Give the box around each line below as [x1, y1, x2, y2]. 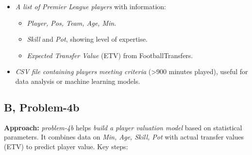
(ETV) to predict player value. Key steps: [4, 141, 128, 151]
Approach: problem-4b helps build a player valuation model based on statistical [4, 122, 242, 132]
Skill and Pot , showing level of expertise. [27, 34, 148, 44]
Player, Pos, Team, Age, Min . [27, 17, 117, 28]
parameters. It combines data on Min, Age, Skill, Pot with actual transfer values [4, 132, 244, 142]
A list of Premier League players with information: [15, 1, 166, 11]
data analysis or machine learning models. [15, 76, 140, 86]
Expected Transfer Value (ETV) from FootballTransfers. [27, 50, 193, 60]
